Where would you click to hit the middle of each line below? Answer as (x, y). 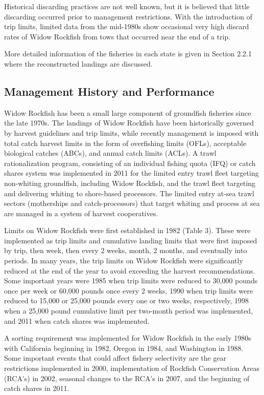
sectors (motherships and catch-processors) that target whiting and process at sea (132, 203)
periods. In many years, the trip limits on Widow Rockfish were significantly (124, 261)
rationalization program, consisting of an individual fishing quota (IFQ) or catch (130, 163)
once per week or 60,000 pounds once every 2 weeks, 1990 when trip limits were (129, 290)
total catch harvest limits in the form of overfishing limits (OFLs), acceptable (125, 143)
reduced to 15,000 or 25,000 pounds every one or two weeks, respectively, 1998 (127, 300)
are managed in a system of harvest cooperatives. (81, 213)
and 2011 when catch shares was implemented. (77, 320)
